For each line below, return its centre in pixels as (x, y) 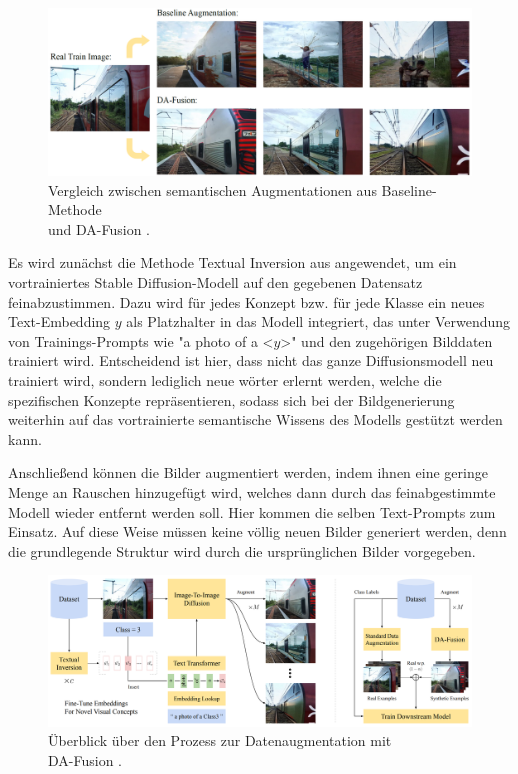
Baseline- (409, 189)
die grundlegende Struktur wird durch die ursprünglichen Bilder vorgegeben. (242, 550)
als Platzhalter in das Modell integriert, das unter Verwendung (318, 321)
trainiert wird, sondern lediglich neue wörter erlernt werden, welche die (225, 380)
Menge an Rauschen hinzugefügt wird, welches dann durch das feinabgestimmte (252, 492)
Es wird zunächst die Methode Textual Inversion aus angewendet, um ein (232, 262)
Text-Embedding (59, 321)
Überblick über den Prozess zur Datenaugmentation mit (220, 740)
